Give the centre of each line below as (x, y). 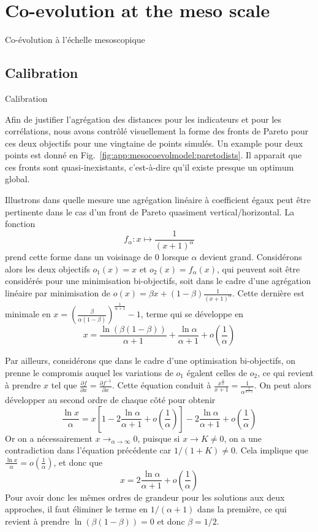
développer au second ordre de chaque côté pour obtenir (110, 400)
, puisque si (159, 438)
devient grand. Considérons (251, 257)
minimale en (28, 314)
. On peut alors (282, 385)
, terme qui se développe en (192, 314)
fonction (20, 224)
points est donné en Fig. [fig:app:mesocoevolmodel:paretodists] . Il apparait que (153, 155)
